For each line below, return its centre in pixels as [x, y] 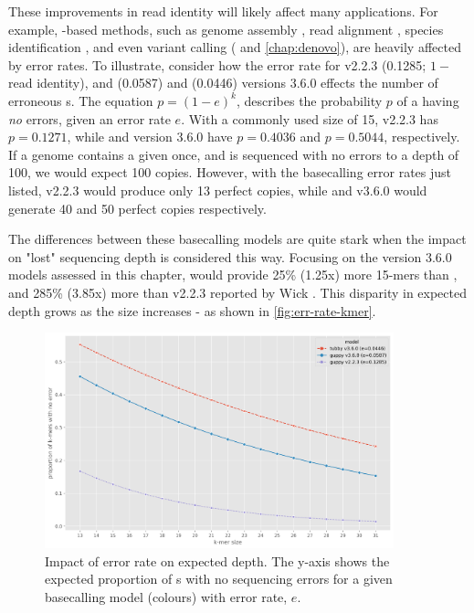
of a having [428, 100]
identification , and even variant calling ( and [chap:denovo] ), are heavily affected [235, 47]
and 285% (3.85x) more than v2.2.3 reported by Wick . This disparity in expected [237, 292]
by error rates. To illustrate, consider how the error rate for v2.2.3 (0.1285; [217, 64]
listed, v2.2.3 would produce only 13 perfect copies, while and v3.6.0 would [218, 190]
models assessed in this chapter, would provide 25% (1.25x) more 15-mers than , [233, 275]
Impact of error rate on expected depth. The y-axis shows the [217, 560]
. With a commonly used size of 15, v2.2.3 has [310, 118]
